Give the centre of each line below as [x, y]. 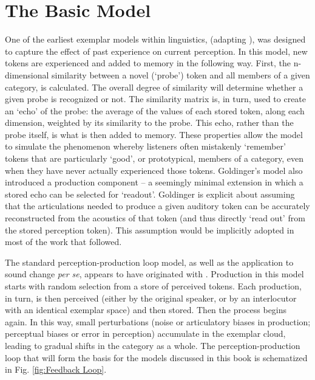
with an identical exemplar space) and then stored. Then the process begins [146, 310]
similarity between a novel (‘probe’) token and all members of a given [181, 74]
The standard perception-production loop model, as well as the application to [149, 262]
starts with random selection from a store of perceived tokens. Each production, [153, 286]
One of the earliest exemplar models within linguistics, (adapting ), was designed [155, 39]
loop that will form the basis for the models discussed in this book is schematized [156, 357]
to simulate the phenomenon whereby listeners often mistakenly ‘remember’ [145, 146]
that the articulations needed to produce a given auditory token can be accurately [157, 206]
